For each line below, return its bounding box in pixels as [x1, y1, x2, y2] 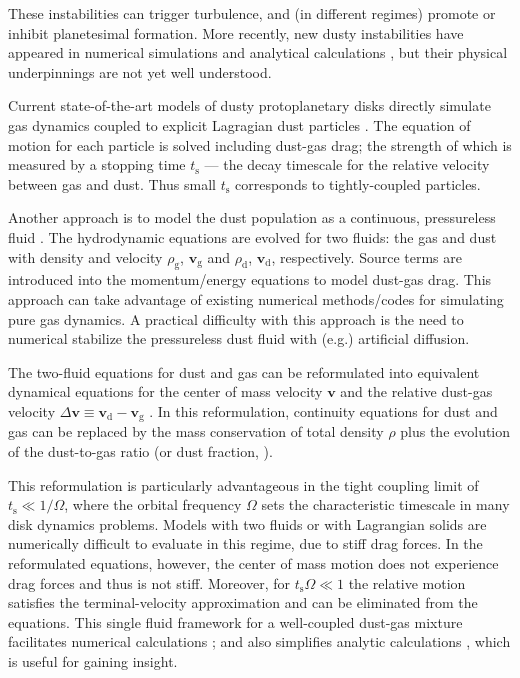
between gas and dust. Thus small [8, 173, 216, 194]
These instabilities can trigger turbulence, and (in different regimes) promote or [8, 3, 496, 23]
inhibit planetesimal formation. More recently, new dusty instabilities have [8, 22, 464, 43]
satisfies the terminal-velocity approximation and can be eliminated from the [8, 592, 478, 613]
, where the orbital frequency [64, 494, 242, 515]
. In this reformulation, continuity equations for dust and [149, 400, 498, 421]
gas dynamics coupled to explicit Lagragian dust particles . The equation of [8, 114, 471, 135]
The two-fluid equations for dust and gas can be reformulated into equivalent [8, 361, 480, 382]
